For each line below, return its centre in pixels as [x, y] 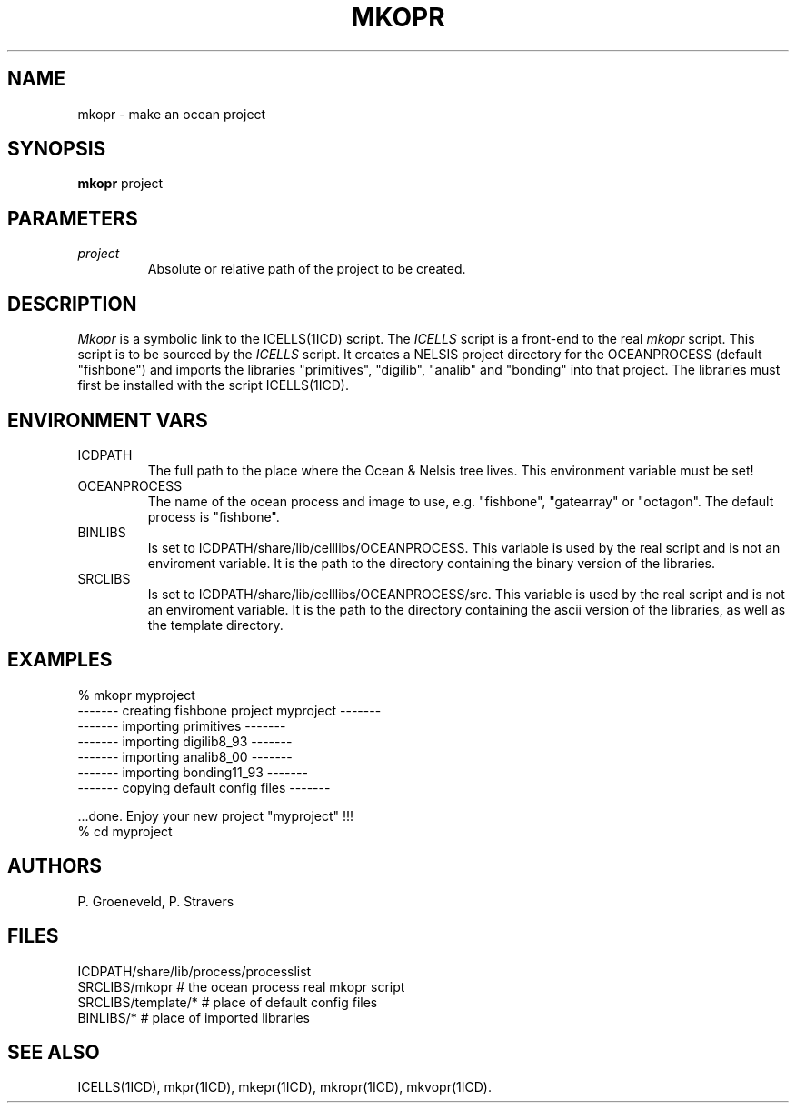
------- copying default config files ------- [204, 787]
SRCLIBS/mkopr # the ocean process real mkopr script [241, 986]
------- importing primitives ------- [182, 725]
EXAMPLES [60, 660]
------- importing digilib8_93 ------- [185, 741]
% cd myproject [125, 831]
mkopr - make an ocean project [172, 114]
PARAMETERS [73, 218]
